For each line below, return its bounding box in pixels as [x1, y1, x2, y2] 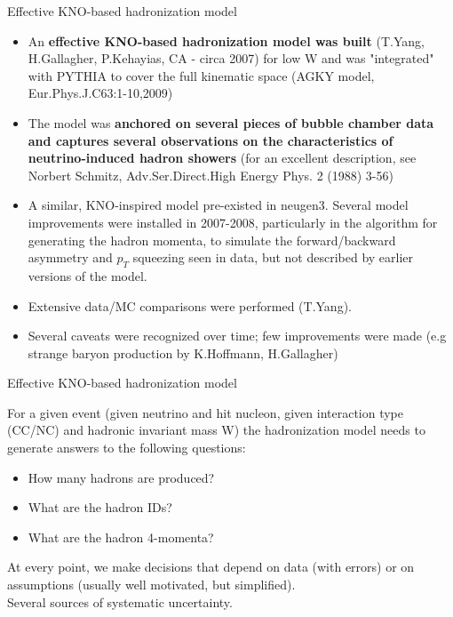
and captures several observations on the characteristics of [28, 131, 393, 149]
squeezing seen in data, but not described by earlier [132, 248, 414, 267]
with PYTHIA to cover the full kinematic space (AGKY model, [28, 66, 375, 84]
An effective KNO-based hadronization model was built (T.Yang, [28, 31, 425, 50]
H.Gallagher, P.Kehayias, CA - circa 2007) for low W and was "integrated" [28, 49, 434, 68]
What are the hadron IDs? [28, 498, 172, 517]
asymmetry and [28, 248, 113, 267]
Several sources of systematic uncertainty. [7, 592, 233, 611]
